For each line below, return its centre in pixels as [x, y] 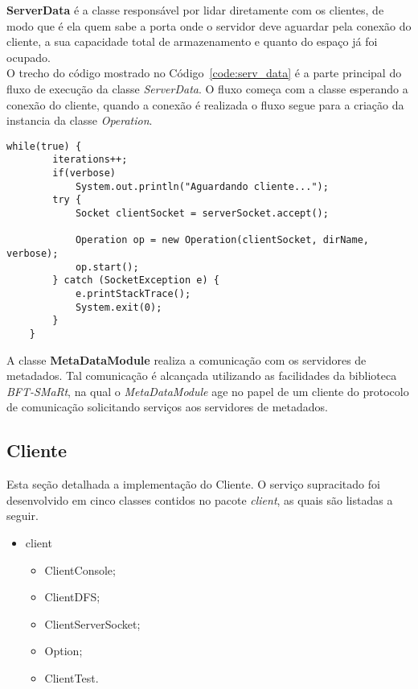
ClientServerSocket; [92, 623]
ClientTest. [72, 677]
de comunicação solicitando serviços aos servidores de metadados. [167, 407]
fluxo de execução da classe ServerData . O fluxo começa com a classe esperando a [207, 88]
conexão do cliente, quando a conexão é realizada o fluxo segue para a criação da [205, 104]
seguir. [23, 516]
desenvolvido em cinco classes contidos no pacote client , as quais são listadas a [200, 499]
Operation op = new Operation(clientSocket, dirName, [222, 240]
